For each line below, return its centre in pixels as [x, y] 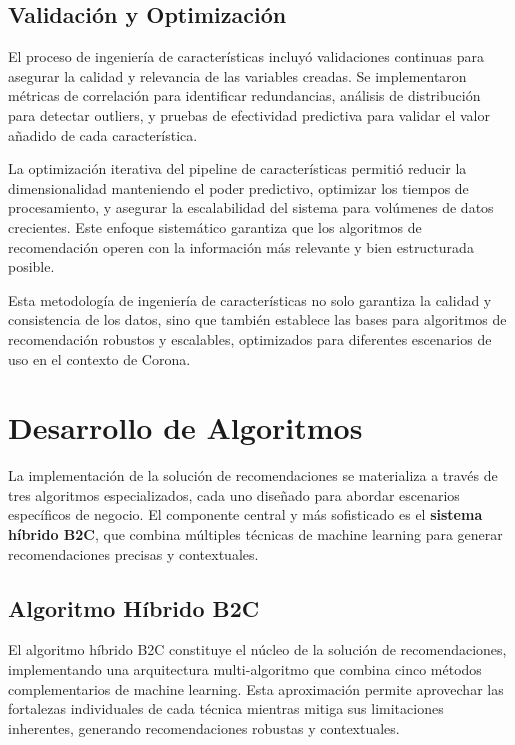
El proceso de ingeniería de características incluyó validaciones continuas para [246, 56]
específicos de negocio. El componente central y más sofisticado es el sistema [245, 514]
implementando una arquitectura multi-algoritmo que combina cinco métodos [245, 669]
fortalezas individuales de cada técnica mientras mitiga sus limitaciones [226, 708]
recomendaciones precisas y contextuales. [133, 553]
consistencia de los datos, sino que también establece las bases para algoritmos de [257, 319]
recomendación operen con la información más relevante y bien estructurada [241, 246]
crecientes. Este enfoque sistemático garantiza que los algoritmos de [215, 226]
